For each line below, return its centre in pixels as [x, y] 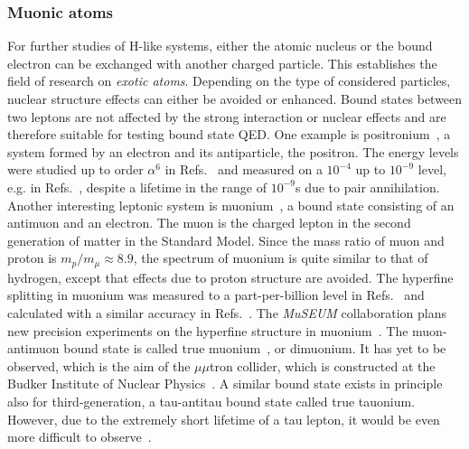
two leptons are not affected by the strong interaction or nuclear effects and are [227, 116]
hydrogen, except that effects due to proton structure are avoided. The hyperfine [230, 277]
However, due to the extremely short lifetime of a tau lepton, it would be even [224, 419]
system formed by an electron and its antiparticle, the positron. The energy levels [233, 151]
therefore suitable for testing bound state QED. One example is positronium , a [229, 134]
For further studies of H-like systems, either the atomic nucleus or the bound [220, 46]
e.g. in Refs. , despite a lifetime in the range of [137, 187]
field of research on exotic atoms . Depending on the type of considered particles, [229, 81]
